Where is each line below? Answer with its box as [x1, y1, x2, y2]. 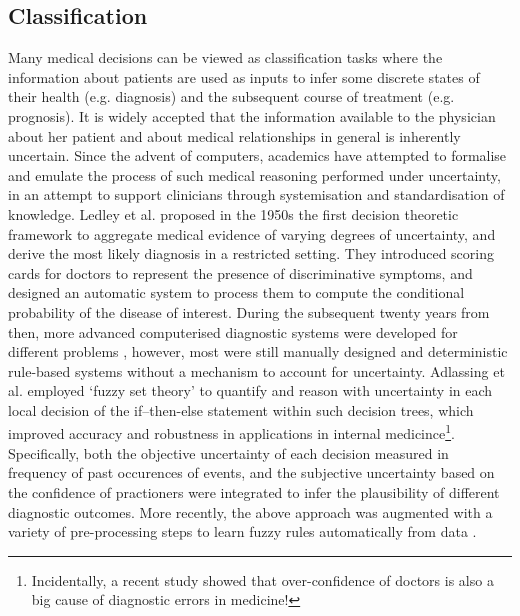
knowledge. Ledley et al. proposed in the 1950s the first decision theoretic [8, 203, 459, 224]
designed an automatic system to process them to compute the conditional [8, 282, 465, 303]
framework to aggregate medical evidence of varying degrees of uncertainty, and [8, 223, 496, 244]
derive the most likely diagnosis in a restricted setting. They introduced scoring [8, 243, 494, 264]
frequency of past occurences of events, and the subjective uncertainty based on [8, 462, 495, 483]
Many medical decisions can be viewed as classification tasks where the [8, 47, 443, 68]
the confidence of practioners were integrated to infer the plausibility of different [8, 481, 500, 502]
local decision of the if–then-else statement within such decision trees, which [8, 399, 474, 420]
